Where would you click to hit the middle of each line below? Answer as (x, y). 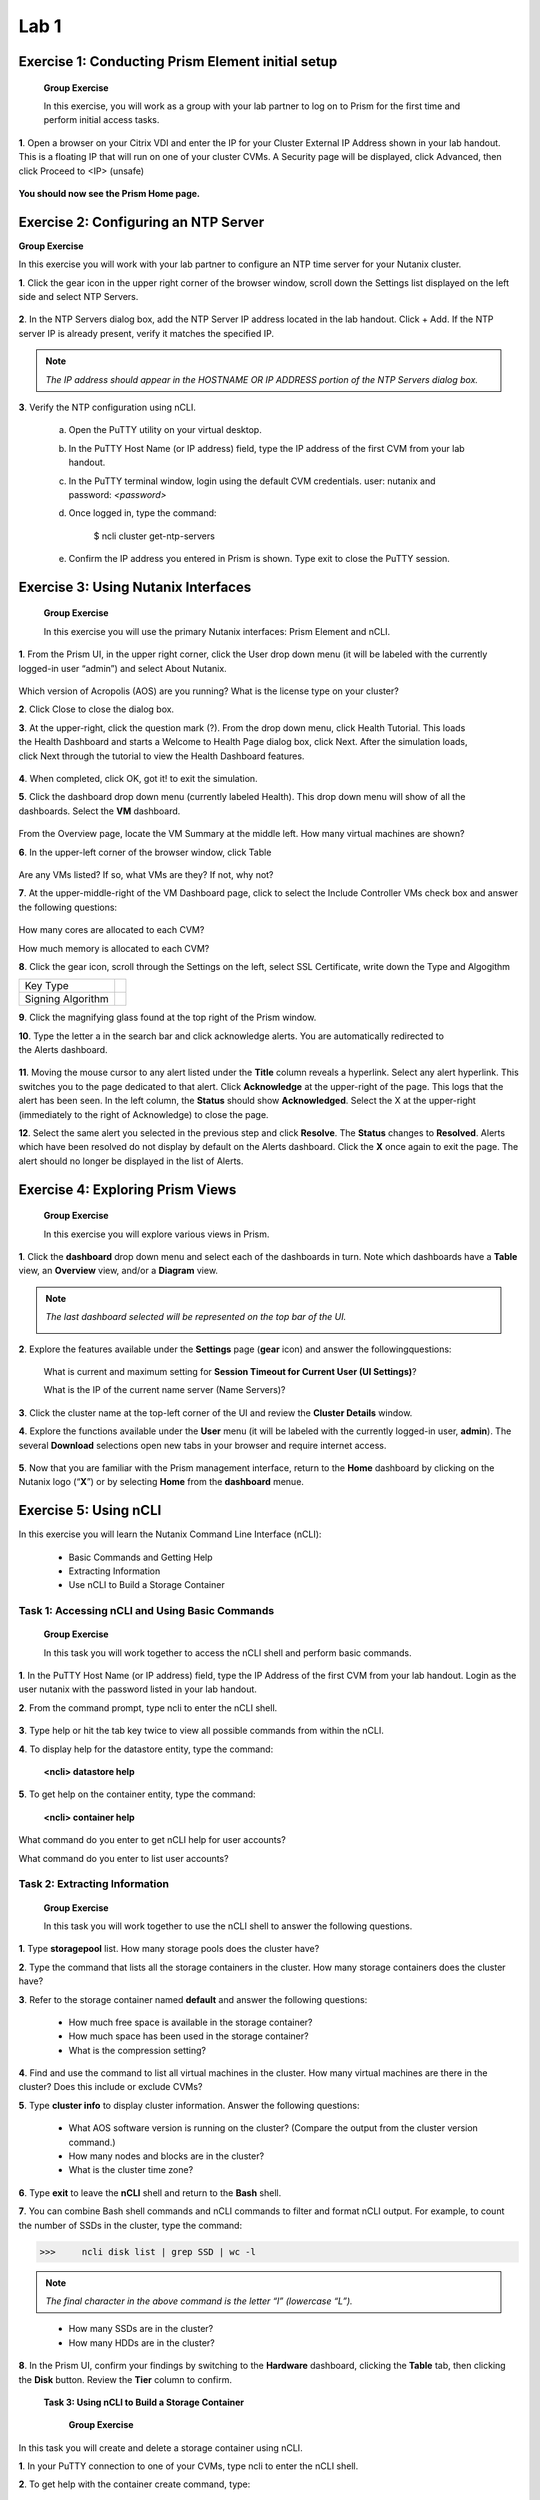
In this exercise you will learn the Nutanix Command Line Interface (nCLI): (170, 1534)
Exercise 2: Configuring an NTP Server (141, 221)
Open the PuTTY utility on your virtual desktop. (165, 430)
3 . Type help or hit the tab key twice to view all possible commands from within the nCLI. (201, 1731)
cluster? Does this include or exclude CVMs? (110, 2087)
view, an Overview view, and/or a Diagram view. (118, 1271)
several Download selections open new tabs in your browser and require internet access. (202, 1445)
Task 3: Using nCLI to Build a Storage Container (144, 2402)
